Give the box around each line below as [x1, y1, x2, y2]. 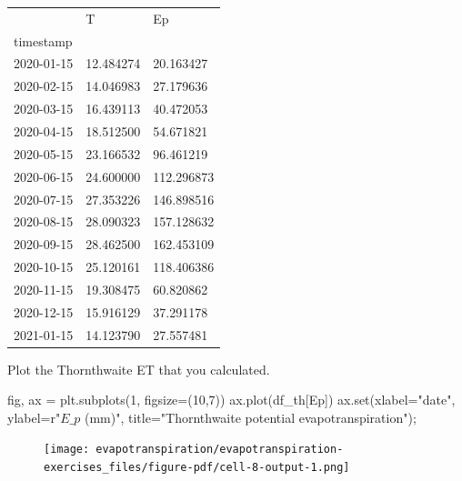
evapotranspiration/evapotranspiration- [95, 443, 344, 456]
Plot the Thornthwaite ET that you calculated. [7, 359, 270, 378]
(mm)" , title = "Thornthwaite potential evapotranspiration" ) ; [84, 407, 417, 426]
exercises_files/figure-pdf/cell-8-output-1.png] [44, 461, 350, 475]
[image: [44, 443, 90, 456]
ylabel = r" [7, 407, 61, 426]
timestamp [14, 31, 73, 50]
